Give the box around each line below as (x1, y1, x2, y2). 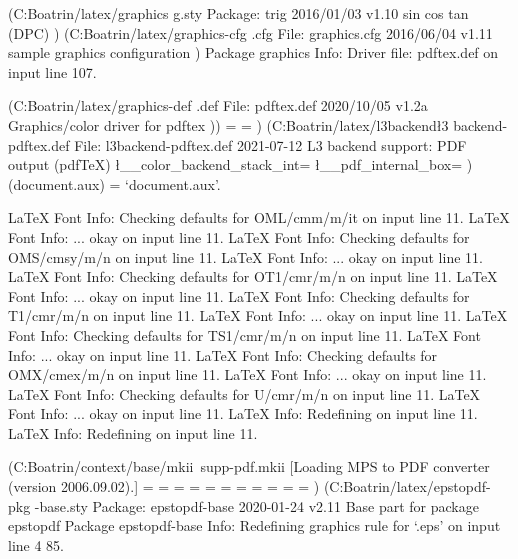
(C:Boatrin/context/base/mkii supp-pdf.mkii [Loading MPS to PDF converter (8, 456, 490, 477)
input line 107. (8, 61, 97, 82)
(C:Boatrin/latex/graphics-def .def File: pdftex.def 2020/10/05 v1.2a (8, 95, 428, 116)
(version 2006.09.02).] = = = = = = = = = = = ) (8, 476, 320, 497)
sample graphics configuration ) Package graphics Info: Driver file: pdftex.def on (8, 42, 499, 63)
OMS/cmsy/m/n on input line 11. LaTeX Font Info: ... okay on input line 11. (8, 246, 483, 267)
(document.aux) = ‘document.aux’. (8, 173, 221, 194)
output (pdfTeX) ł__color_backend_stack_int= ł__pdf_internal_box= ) (8, 154, 473, 175)
